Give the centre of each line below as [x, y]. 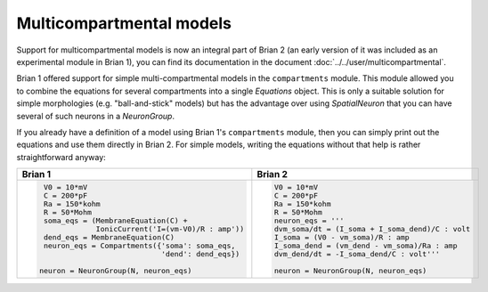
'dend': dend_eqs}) [200, 254]
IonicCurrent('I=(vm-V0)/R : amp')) [170, 228]
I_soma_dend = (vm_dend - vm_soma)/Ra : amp [366, 245]
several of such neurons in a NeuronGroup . [96, 116]
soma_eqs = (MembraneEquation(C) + [115, 220]
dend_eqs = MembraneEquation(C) [109, 237]
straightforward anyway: [61, 157]
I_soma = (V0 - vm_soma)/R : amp [342, 237]
